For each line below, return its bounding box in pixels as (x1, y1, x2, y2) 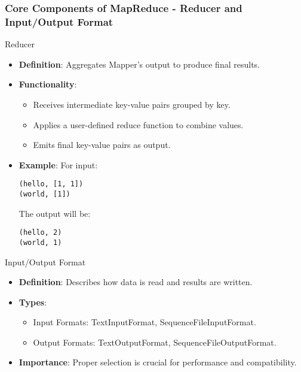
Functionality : (19, 78, 77, 90)
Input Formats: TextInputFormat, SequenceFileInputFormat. (33, 316, 256, 328)
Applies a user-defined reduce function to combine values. (33, 118, 244, 131)
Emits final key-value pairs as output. (33, 138, 171, 151)
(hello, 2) (19, 228, 62, 237)
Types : (19, 295, 47, 308)
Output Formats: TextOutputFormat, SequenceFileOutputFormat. (33, 335, 277, 348)
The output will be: (19, 207, 91, 219)
